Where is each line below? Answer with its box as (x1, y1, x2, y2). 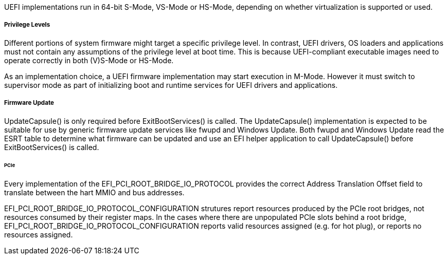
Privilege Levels (4, 21, 50, 29)
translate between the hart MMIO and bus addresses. (4, 188, 185, 197)
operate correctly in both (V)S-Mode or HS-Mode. (4, 55, 174, 65)
